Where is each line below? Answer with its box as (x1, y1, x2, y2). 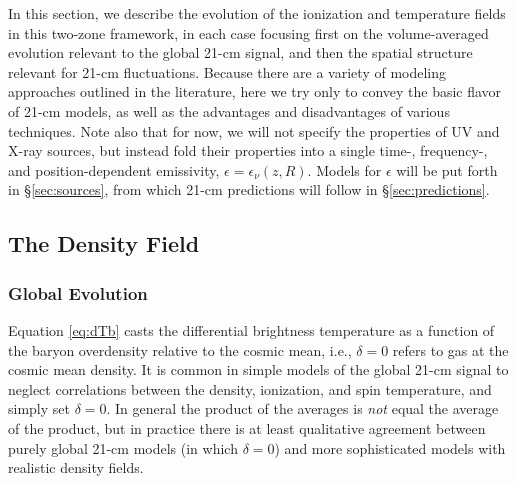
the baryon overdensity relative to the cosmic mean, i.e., (8, 339, 352, 360)
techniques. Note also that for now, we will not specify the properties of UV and (8, 120, 500, 141)
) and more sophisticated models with (274, 437, 506, 458)
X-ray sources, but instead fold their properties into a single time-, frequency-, (8, 140, 488, 161)
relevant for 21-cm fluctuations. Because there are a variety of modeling (8, 61, 447, 82)
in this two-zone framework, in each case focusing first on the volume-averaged (8, 22, 489, 43)
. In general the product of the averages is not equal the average (106, 398, 499, 419)
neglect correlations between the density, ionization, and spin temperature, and (8, 378, 492, 399)
